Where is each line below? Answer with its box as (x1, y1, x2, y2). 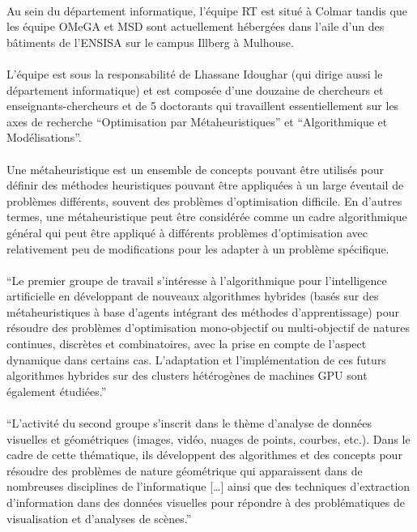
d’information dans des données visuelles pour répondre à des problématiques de (6, 494, 405, 510)
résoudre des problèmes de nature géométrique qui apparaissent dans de (6, 462, 363, 479)
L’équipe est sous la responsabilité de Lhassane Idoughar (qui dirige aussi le (6, 65, 383, 82)
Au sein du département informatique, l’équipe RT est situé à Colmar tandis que (6, 2, 407, 19)
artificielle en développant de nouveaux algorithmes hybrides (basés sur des (6, 287, 379, 304)
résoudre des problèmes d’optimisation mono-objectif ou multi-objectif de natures (6, 319, 410, 336)
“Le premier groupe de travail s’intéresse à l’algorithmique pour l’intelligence (6, 271, 387, 288)
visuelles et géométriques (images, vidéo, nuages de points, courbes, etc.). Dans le (6, 430, 411, 447)
